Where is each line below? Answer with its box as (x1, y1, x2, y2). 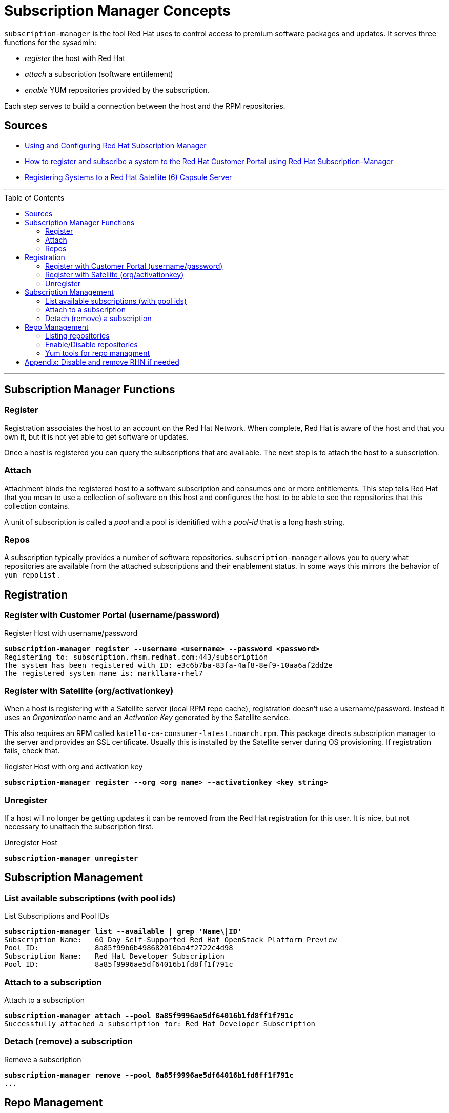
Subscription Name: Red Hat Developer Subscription (4, 952, 224, 961)
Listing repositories (45, 331, 110, 340)
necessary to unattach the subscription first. (4, 822, 154, 831)
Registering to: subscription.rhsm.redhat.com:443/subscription (4, 652, 268, 661)
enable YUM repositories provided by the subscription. (25, 85, 210, 94)
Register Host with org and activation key (4, 762, 143, 771)
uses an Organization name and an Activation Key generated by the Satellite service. (4, 713, 290, 722)
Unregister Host (4, 838, 57, 847)
